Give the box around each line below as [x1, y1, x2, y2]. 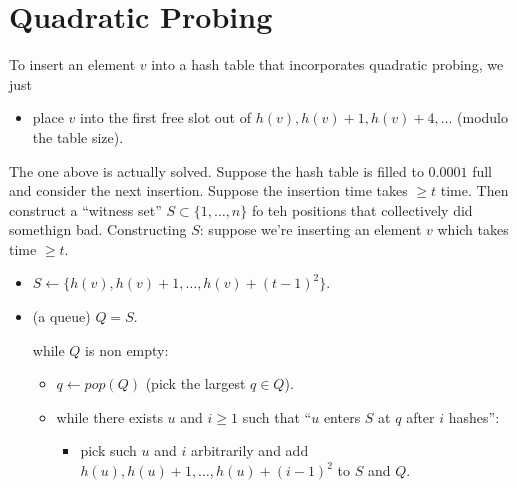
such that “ [242, 406, 312, 427]
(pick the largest [145, 373, 246, 394]
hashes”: [448, 406, 500, 427]
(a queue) [32, 306, 91, 327]
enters [323, 406, 361, 427]
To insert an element [9, 54, 136, 75]
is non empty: [85, 339, 169, 360]
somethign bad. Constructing [9, 219, 187, 240]
